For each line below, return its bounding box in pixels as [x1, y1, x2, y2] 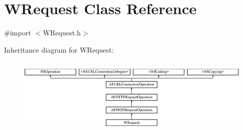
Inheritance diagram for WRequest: [4, 44, 114, 55]
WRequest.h [43, 27, 81, 38]
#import [4, 27, 31, 38]
